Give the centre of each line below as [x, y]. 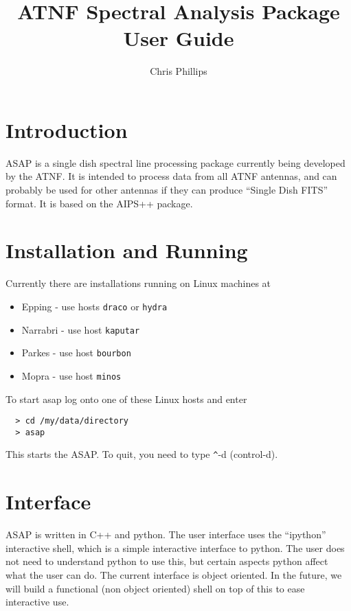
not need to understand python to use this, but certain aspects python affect [167, 561]
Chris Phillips [179, 71]
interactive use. [37, 602]
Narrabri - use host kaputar [81, 329]
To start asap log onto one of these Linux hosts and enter [126, 399]
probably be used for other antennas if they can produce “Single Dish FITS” [167, 190]
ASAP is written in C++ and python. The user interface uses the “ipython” [166, 534]
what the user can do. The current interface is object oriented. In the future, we [174, 575]
